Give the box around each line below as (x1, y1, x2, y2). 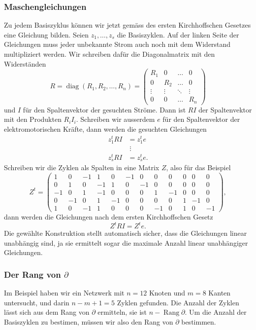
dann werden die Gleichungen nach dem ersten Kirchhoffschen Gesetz (4, 212, 213, 222)
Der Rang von (4, 268, 61, 280)
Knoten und (149, 288, 186, 298)
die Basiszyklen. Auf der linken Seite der (117, 29, 239, 39)
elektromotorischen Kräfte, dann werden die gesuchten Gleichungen (4, 123, 207, 134)
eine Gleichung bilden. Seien (4, 29, 89, 39)
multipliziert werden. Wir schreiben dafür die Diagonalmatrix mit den (4, 49, 215, 59)
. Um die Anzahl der (185, 307, 247, 317)
